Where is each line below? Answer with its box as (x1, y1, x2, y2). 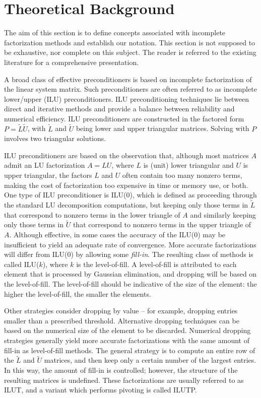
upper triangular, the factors (4, 170, 92, 180)
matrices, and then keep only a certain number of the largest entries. (44, 355, 256, 365)
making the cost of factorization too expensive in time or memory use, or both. (4, 179, 248, 190)
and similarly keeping (190, 209, 256, 220)
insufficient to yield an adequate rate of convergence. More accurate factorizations (4, 239, 256, 249)
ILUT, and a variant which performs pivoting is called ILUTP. (4, 384, 197, 395)
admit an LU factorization (4, 160, 85, 170)
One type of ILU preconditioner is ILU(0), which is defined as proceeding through (4, 189, 257, 200)
